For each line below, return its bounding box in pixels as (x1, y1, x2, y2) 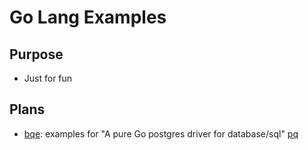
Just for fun (23, 72, 73, 84)
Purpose (9, 46, 64, 63)
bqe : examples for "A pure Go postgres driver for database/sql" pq (23, 127, 299, 140)
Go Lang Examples (9, 6, 167, 29)
